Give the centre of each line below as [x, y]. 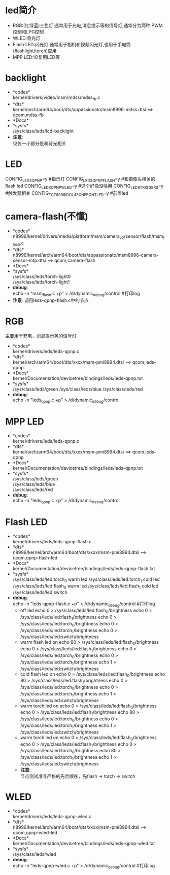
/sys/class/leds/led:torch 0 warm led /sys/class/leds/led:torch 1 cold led [86, 580]
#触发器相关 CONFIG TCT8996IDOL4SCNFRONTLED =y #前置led [67, 194]
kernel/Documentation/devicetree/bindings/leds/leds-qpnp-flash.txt [84, 568]
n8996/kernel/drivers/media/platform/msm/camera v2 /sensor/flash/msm [88, 237]
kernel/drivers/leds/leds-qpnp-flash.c [52, 541]
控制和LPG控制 [28, 31]
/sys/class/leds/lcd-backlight [43, 131]
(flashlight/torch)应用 [35, 51]
